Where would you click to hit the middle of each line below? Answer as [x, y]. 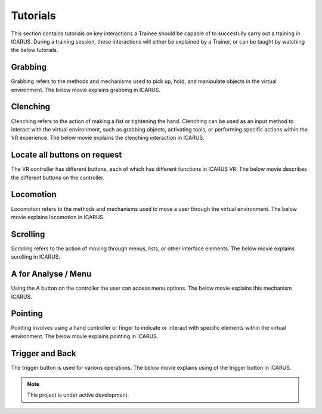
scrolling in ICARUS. [36, 257]
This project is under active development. [78, 395]
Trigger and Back [44, 353]
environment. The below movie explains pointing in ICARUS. [85, 336]
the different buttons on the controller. [58, 177]
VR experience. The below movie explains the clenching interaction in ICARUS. [108, 138]
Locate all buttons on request [66, 155]
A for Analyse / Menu [51, 274]
